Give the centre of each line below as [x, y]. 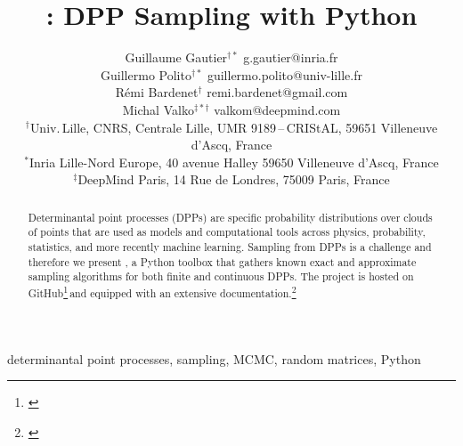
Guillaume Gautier [176, 57]
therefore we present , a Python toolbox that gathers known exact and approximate [222, 261]
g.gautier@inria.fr [291, 57]
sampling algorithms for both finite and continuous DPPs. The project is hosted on [221, 276]
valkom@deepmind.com [277, 109]
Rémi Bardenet [157, 92]
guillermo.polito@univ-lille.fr [284, 74]
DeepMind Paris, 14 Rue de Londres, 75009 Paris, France [234, 179]
